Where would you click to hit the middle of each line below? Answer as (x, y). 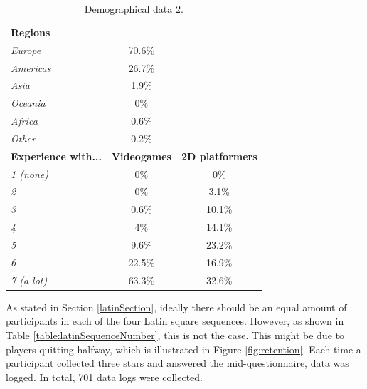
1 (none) (30, 173)
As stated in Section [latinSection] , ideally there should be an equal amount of (176, 307)
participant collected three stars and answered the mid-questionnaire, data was (177, 363)
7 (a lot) (29, 280)
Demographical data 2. (134, 9)
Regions (31, 32)
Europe (26, 50)
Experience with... (56, 156)
